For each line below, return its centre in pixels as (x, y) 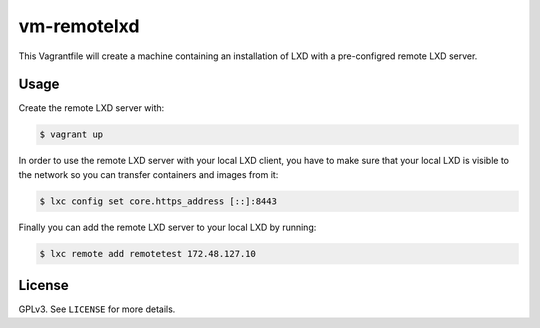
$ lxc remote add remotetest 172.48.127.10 (148, 253)
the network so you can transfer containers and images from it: (148, 174)
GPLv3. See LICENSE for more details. (97, 309)
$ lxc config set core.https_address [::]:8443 (158, 201)
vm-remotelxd (79, 26)
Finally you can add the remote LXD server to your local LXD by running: (167, 227)
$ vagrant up (71, 134)
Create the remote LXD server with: (91, 108)
